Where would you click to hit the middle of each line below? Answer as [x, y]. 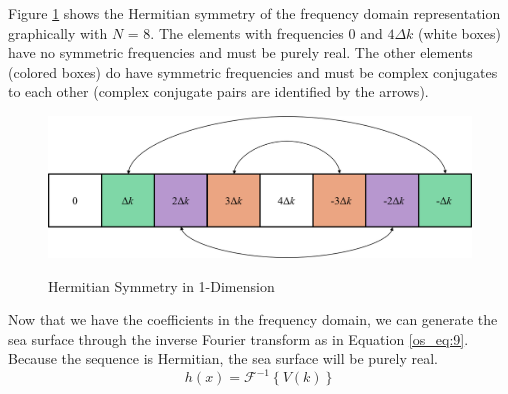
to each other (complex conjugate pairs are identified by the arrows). [218, 91]
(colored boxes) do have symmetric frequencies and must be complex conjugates [253, 71]
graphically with [58, 32]
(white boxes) [459, 32]
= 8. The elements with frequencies [235, 32]
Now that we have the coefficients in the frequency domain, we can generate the [253, 319]
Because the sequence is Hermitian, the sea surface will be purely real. [223, 358]
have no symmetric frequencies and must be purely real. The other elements [240, 52]
